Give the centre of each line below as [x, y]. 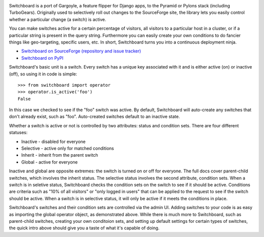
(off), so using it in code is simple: [43, 74]
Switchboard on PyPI [42, 58]
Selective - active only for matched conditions [68, 148]
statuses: [18, 133]
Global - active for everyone [49, 162]
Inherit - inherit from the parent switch [60, 155]
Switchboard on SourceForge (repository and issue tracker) [81, 51]
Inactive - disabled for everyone [53, 142]
